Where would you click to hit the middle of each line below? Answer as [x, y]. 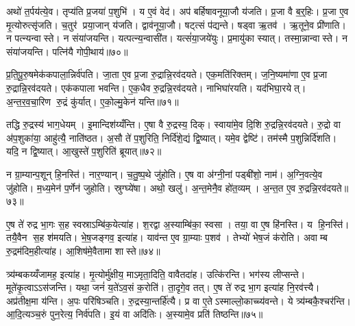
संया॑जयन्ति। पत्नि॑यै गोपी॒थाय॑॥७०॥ [67, 51]
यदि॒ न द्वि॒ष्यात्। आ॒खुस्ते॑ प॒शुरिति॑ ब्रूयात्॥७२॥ [84, 151]
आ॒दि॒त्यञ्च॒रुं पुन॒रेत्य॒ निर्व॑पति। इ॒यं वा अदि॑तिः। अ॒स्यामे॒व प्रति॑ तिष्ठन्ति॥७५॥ [135, 314]
